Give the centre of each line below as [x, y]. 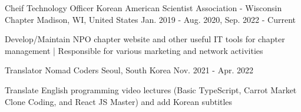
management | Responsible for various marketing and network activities [134, 50]
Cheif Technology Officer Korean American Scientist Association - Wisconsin [143, 8]
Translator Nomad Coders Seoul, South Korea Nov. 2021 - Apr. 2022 [129, 70]
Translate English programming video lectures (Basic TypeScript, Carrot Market [151, 89]
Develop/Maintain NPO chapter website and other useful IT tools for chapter [145, 39]
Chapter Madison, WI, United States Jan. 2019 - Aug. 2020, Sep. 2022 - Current [150, 19]
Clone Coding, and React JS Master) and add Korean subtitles [119, 101]
